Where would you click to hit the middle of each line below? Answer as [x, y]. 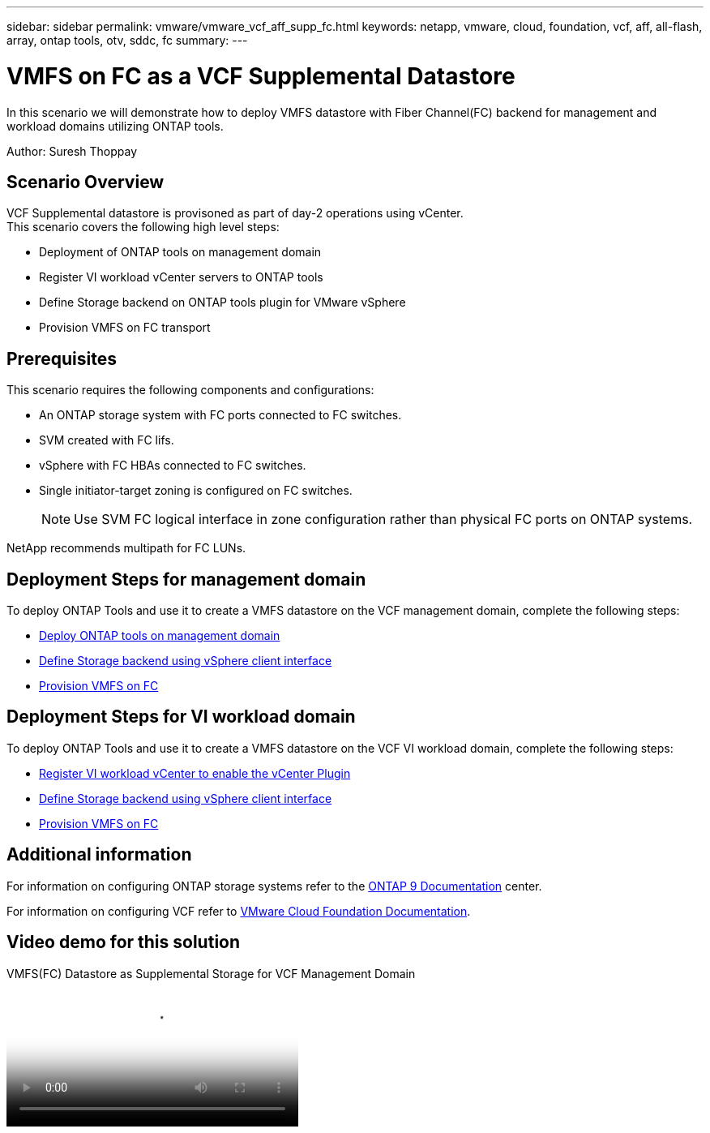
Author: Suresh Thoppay [72, 151]
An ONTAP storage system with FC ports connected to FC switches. [220, 415]
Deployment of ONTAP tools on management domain [180, 252]
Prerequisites [62, 358]
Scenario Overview [86, 182]
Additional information [99, 855]
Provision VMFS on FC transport [125, 328]
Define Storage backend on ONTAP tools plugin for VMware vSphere [222, 303]
